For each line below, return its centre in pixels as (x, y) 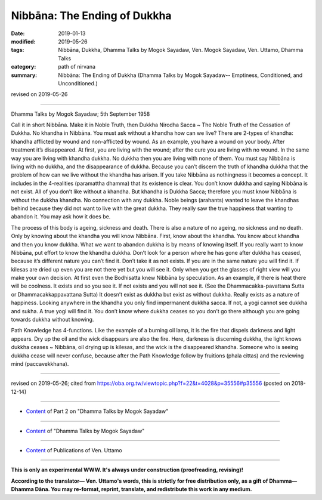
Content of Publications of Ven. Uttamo (74, 450)
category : (24, 67)
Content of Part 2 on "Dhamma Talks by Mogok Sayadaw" (97, 411)
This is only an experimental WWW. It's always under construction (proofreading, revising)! (127, 470)
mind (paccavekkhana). (40, 364)
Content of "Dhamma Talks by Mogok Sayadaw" (85, 431)
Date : (18, 33)
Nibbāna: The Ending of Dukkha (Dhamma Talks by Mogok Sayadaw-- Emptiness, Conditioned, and (180, 75)
